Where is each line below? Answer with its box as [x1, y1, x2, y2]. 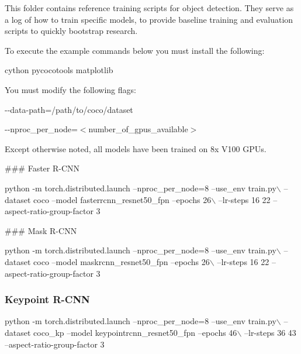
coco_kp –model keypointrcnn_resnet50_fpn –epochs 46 [33, 326, 237, 338]
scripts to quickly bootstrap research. [5, 25, 138, 37]
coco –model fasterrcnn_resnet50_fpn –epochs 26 [33, 193, 212, 205]
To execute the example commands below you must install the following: [5, 44, 265, 56]
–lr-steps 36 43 [244, 326, 296, 338]
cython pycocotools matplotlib [5, 64, 113, 76]
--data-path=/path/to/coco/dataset [5, 103, 133, 115]
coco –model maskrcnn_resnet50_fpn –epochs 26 [33, 255, 210, 267]
